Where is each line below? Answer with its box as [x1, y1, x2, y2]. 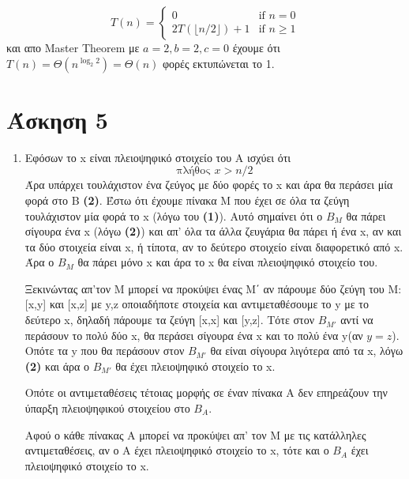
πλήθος [176, 165, 211, 177]
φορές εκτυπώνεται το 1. [162, 55, 275, 71]
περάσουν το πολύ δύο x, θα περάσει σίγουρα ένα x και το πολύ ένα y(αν [24, 326, 363, 343]
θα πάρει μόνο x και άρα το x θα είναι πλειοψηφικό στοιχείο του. [77, 254, 378, 270]
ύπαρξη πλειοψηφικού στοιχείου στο [24, 400, 190, 417]
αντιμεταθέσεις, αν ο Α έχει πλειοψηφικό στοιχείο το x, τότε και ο [24, 442, 329, 458]
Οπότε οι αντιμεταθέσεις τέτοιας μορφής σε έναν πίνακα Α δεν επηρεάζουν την [24, 384, 388, 401]
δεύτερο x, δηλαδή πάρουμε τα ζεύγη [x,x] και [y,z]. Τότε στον [24, 311, 314, 328]
